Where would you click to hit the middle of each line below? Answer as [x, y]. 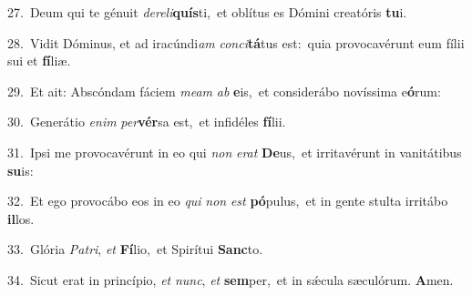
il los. [21, 218]
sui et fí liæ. [39, 61]
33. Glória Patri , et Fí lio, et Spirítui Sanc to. [135, 249]
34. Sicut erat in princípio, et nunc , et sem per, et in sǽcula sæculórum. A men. [231, 279]
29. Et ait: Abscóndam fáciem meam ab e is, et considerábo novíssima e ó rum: [224, 91]
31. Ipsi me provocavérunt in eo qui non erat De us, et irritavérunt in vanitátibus [235, 152]
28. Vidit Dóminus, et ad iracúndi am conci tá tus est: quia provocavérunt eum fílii [236, 42]
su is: [21, 170]
